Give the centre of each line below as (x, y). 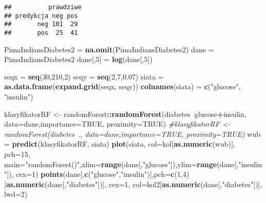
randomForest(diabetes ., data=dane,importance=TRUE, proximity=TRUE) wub (132, 134)
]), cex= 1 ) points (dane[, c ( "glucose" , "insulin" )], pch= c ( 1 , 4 (97, 174)
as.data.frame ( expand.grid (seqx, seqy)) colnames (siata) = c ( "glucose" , (122, 86)
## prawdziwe (43, 7)
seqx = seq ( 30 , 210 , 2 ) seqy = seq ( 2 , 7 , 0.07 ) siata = (84, 76)
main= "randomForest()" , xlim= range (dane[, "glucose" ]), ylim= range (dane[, (121, 164)
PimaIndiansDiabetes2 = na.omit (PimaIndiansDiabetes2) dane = (109, 49)
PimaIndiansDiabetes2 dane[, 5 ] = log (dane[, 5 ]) (78, 59)
